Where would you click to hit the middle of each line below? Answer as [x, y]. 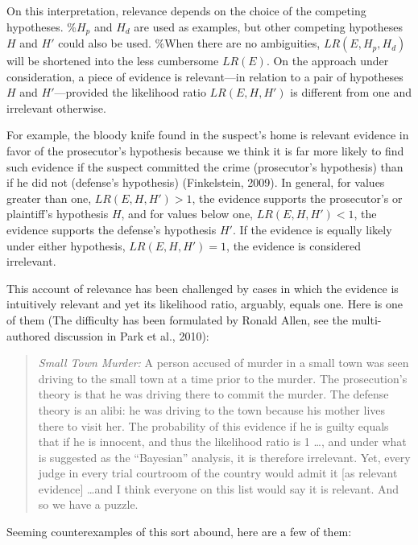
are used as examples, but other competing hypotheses [269, 26]
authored [29, 335]
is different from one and [351, 92]
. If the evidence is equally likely [312, 229]
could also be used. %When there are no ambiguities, [189, 43]
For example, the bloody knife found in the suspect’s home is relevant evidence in [208, 135]
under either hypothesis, [66, 245]
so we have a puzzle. [88, 504]
